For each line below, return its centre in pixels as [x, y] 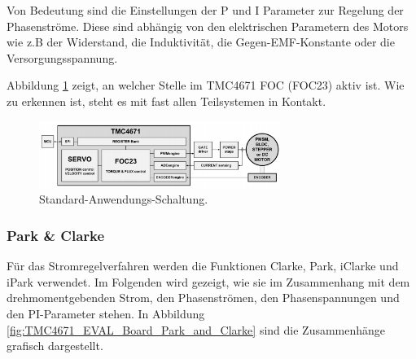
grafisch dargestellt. [55, 346]
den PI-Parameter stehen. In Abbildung [106, 314]
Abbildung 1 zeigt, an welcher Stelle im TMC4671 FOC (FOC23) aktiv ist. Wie [206, 85]
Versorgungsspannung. [62, 57]
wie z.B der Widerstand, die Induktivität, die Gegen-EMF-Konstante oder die [201, 42]
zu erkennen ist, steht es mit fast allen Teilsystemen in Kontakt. [166, 101]
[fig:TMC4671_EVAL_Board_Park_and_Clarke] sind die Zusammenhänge [196, 329]
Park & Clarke [56, 235]
